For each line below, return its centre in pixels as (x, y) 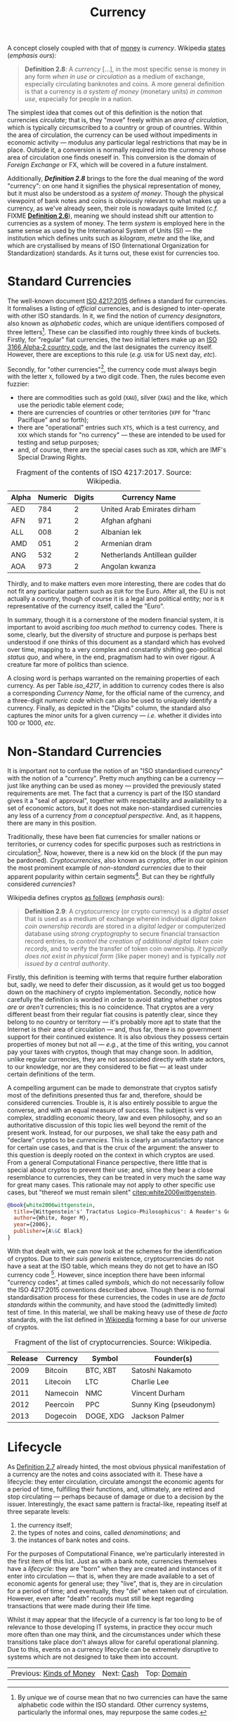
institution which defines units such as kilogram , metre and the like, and (111, 238)
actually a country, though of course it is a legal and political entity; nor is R (116, 599)
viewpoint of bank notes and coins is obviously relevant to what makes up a (117, 201)
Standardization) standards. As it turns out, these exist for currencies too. (113, 253)
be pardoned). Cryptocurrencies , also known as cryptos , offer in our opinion (118, 861)
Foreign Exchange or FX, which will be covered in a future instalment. (108, 165)
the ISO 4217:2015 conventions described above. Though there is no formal (116, 1289)
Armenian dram (126, 544)
